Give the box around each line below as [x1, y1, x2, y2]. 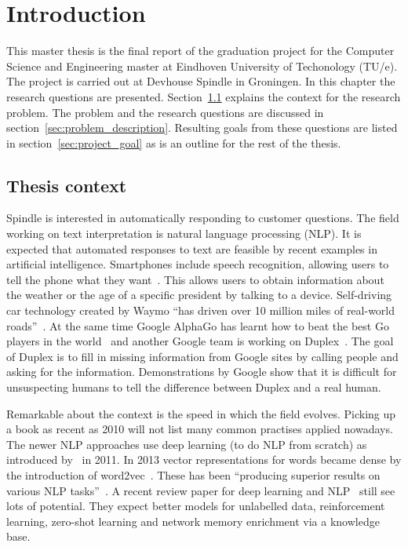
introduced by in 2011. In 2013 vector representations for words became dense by [6, 451, 402, 468]
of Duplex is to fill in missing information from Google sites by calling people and [6, 348, 399, 364]
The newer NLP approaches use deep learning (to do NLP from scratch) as [6, 436, 367, 452]
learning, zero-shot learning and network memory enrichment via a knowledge [6, 512, 380, 529]
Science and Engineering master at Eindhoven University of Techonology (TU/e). [6, 57, 398, 74]
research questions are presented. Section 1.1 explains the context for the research [6, 88, 401, 104]
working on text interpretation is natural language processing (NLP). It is [6, 225, 362, 242]
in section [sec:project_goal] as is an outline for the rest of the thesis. [6, 134, 341, 151]
